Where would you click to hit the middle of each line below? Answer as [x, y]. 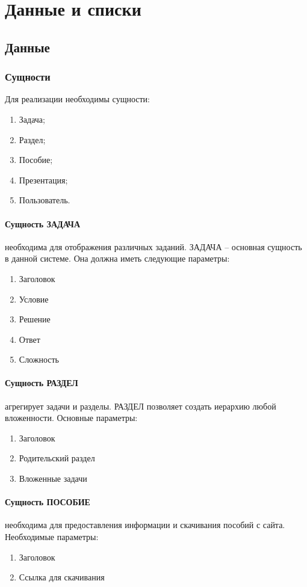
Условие [34, 299]
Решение [35, 319]
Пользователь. [45, 200]
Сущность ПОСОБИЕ [48, 502]
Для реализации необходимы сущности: [77, 99]
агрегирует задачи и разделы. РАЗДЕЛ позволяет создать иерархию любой [141, 406]
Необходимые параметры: [52, 537]
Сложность [39, 359]
